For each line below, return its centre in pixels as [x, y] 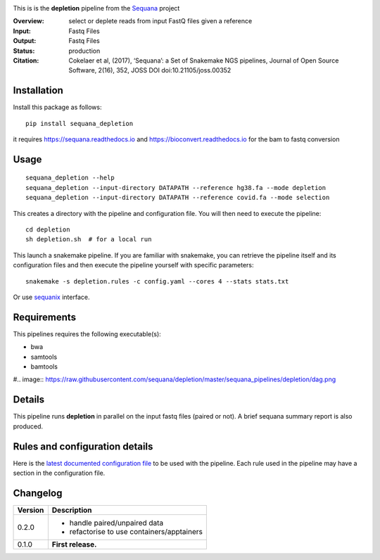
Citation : [26, 61]
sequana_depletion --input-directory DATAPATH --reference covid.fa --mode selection [178, 198]
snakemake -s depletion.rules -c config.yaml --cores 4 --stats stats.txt [157, 281]
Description [72, 510]
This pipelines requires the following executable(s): [87, 333]
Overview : [29, 21]
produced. [28, 426]
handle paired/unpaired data [116, 523]
